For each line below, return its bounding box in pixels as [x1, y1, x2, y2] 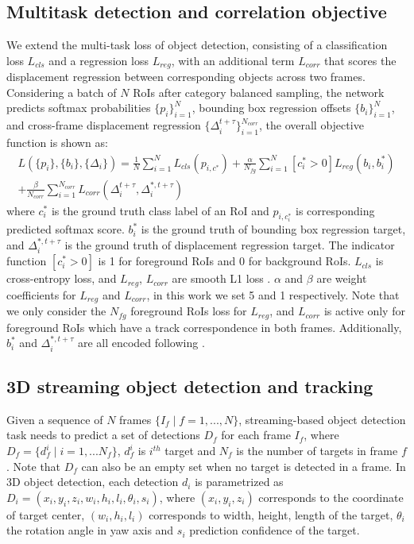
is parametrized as [195, 473, 284, 490]
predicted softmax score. [6, 221, 125, 237]
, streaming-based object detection [238, 411, 406, 427]
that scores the [324, 52, 397, 68]
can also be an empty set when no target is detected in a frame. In [81, 457, 406, 474]
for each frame [221, 426, 291, 443]
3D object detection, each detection [6, 473, 179, 490]
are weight [316, 270, 367, 287]
